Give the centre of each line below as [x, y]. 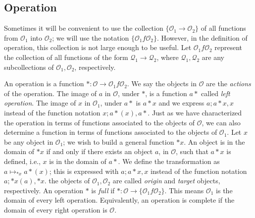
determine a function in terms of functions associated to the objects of [111, 132]
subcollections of [29, 67]
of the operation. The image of [51, 93]
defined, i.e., [22, 161]
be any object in [29, 141]
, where [168, 57]
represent [229, 47]
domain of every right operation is [56, 209]
